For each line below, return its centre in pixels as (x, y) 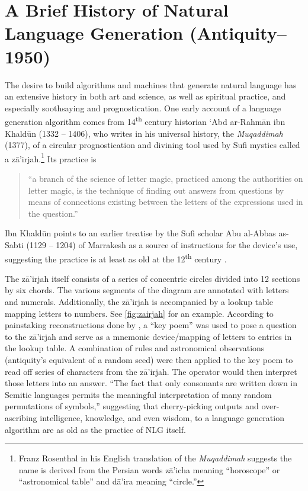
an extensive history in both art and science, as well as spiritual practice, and (145, 96)
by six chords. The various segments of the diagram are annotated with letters (147, 290)
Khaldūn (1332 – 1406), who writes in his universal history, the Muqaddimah (144, 133)
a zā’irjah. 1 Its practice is (51, 158)
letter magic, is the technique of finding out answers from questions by (156, 190)
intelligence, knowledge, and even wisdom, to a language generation (162, 417)
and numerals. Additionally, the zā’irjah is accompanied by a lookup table (139, 301)
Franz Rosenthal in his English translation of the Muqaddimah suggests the (155, 458)
